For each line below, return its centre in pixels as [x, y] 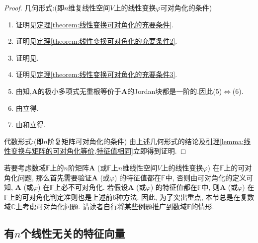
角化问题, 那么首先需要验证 [48, 177]
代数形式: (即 [24, 141]
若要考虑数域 [25, 167]
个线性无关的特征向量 [73, 233]
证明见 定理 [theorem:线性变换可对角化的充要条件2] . [96, 41]
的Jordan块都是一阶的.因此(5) [175, 91]
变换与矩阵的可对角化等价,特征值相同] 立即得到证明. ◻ [98, 151]
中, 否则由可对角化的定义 [206, 177]
